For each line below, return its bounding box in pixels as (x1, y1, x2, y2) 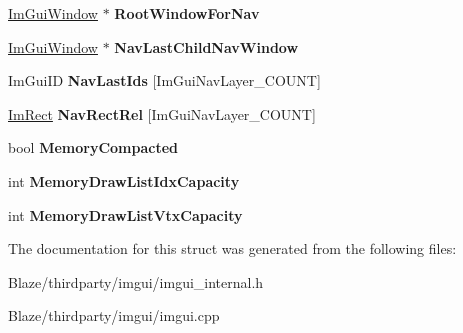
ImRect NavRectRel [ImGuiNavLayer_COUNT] (8, 103, 316, 124)
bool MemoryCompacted (8, 137, 178, 158)
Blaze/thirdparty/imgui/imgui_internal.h (8, 271, 264, 292)
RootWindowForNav (114, 3, 260, 23)
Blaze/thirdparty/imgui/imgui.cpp (8, 305, 220, 326)
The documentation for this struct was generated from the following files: (8, 238, 457, 259)
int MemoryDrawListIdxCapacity (8, 170, 240, 191)
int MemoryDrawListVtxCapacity (8, 204, 243, 225)
